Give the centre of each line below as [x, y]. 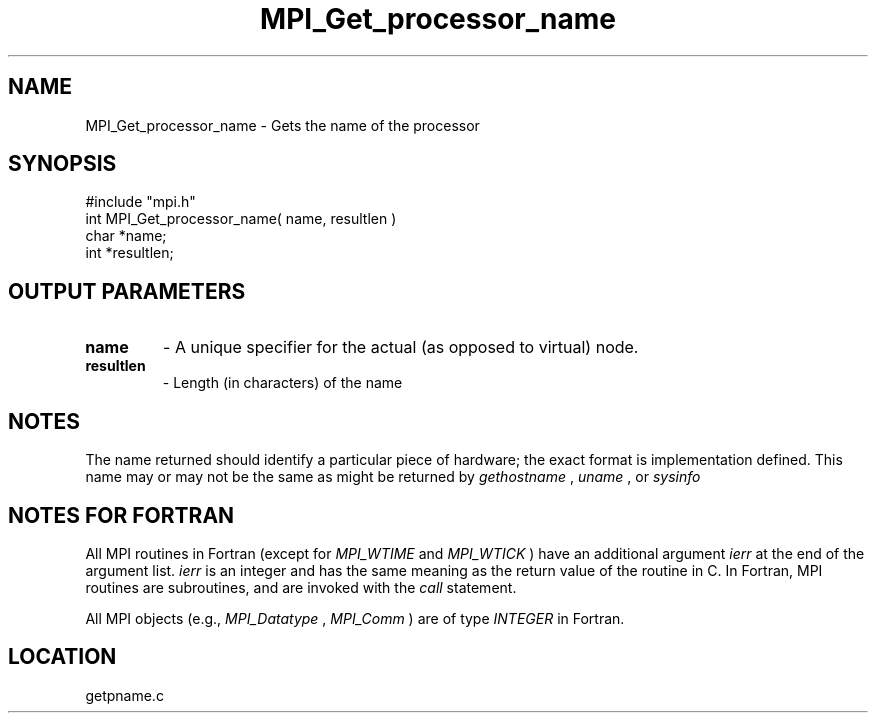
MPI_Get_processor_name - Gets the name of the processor [282, 125]
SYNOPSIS [62, 164]
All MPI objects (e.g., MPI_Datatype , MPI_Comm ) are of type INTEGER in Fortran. [355, 618]
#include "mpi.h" [140, 202]
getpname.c [124, 695]
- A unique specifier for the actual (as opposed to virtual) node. [401, 347]
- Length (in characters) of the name [282, 383]
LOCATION [62, 657]
